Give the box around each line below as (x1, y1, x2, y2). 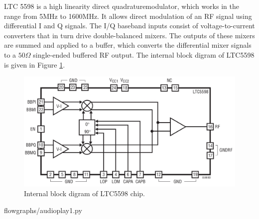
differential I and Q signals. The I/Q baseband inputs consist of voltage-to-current (4, 20, 255, 31)
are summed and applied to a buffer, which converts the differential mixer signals (4, 40, 252, 50)
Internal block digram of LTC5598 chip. (24, 188, 145, 199)
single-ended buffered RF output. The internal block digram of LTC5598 (33, 49, 255, 60)
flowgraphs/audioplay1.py (4, 205, 82, 215)
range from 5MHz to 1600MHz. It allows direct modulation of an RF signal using (4, 10, 252, 21)
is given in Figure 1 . (4, 59, 65, 70)
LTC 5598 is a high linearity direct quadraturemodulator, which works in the (4, 1, 239, 11)
